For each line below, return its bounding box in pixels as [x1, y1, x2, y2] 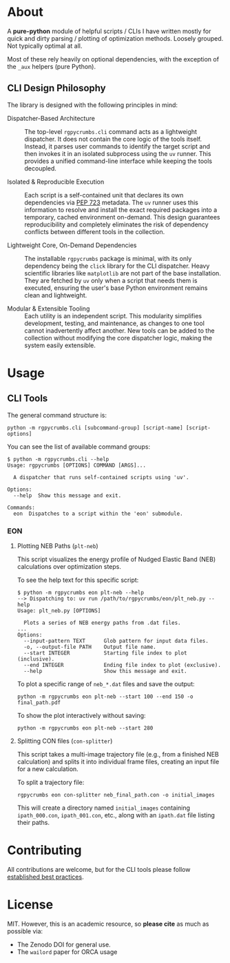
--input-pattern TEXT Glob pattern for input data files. [23, 638, 209, 645]
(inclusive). [17, 656, 55, 663]
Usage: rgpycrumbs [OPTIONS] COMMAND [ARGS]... [7, 462, 147, 469]
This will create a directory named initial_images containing [17, 804, 191, 812]
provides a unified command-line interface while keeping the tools [24, 157, 212, 165]
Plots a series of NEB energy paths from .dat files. [23, 619, 181, 627]
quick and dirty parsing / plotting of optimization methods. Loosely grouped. [7, 34, 224, 42]
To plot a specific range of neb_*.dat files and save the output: [17, 680, 195, 688]
